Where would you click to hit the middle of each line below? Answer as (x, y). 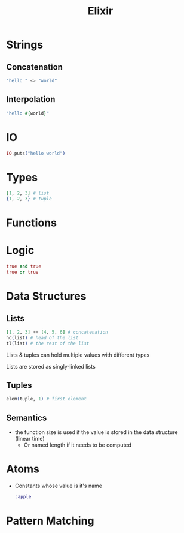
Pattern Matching (50, 521)
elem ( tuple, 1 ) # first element (46, 399)
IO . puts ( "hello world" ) (36, 153)
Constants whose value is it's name (59, 486)
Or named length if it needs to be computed (77, 445)
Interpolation (31, 99)
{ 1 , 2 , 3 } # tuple (29, 199)
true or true (22, 272)
